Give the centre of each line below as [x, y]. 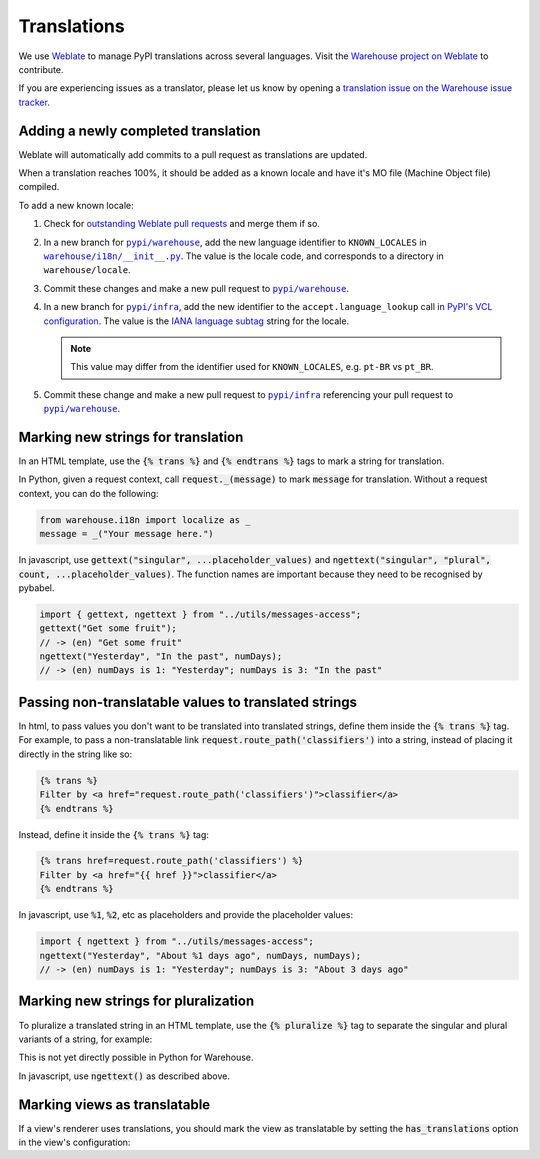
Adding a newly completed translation [139, 130]
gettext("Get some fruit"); [108, 628]
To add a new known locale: [76, 205]
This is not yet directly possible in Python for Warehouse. [136, 1057]
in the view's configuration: [74, 1142]
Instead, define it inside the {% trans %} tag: [114, 834]
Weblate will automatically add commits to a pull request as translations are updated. [193, 154]
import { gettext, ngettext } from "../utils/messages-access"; [200, 614]
